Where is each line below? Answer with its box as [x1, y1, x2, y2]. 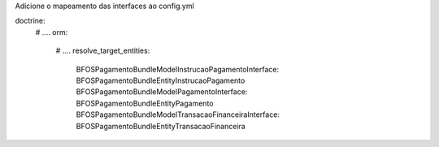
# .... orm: [35, 27, 68, 37]
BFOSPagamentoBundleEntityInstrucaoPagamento [76, 76, 246, 85]
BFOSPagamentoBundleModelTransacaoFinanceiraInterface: [76, 110, 280, 119]
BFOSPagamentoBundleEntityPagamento [76, 98, 214, 108]
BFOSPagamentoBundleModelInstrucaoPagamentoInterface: [76, 64, 280, 74]
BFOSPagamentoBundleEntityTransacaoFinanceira [76, 121, 246, 131]
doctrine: [15, 16, 46, 26]
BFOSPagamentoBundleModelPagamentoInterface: [76, 87, 248, 97]
